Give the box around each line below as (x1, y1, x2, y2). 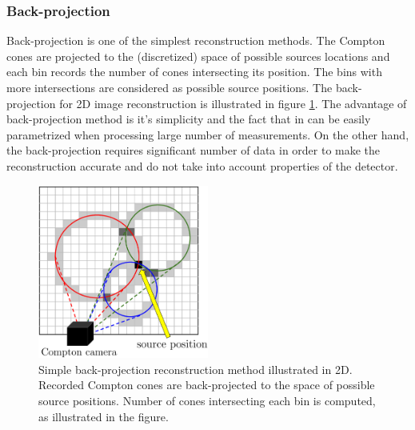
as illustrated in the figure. (38, 408, 169, 424)
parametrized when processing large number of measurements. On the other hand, (6, 126, 409, 143)
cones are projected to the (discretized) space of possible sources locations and (6, 47, 390, 64)
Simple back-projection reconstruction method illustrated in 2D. (38, 360, 353, 377)
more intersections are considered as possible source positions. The (6, 79, 333, 95)
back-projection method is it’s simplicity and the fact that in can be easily (6, 111, 371, 127)
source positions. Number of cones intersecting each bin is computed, (38, 392, 376, 408)
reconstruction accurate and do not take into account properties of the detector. (6, 157, 398, 174)
